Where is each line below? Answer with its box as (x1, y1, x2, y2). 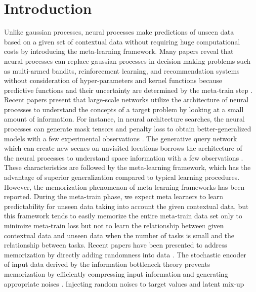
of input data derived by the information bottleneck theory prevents (4, 259, 210, 269)
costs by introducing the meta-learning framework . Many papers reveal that (4, 46, 234, 56)
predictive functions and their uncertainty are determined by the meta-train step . (4, 84, 253, 95)
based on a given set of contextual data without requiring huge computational (4, 36, 240, 46)
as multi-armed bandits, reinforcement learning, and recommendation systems (4, 65, 240, 76)
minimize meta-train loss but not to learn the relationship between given (4, 220, 224, 230)
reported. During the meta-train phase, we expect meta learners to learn (4, 191, 223, 202)
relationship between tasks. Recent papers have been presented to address (4, 240, 227, 250)
